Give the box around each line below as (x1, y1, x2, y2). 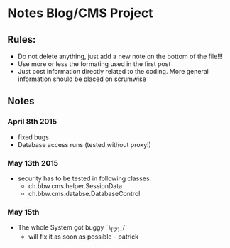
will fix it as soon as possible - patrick (28, 232, 139, 241)
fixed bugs (17, 133, 50, 141)
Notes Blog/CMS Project (7, 5, 154, 21)
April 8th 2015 (7, 117, 57, 126)
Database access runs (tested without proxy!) (17, 140, 151, 149)
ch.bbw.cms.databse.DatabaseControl (28, 189, 141, 198)
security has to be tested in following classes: (17, 174, 152, 183)
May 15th (7, 207, 40, 217)
